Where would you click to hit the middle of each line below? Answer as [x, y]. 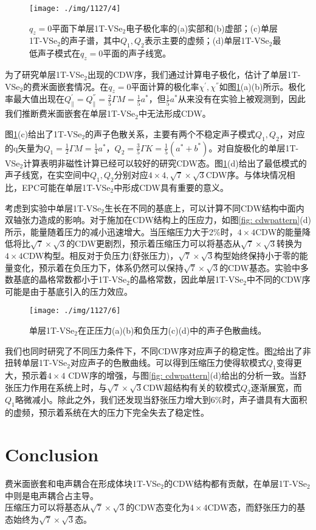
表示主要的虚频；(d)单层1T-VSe [207, 40]
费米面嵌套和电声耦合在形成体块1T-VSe [83, 483]
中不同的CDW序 [278, 279]
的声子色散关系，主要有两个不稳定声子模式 [170, 133]
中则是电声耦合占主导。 [52, 495]
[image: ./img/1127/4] [75, 9]
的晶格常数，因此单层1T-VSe [187, 279]
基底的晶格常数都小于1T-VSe [70, 279]
